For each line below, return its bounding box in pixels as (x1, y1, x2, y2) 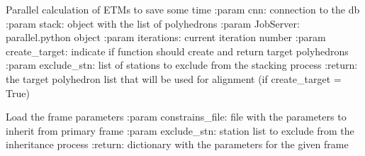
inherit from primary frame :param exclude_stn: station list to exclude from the (6, 123, 354, 138)
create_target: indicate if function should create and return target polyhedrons (6, 43, 349, 58)
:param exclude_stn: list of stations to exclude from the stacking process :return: (6, 57, 358, 72)
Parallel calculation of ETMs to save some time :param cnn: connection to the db (6, 2, 360, 16)
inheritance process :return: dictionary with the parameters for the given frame (6, 137, 349, 152)
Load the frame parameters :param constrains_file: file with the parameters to (6, 109, 347, 124)
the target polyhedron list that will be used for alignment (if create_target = (6, 71, 342, 86)
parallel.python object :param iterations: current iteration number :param (6, 30, 326, 45)
